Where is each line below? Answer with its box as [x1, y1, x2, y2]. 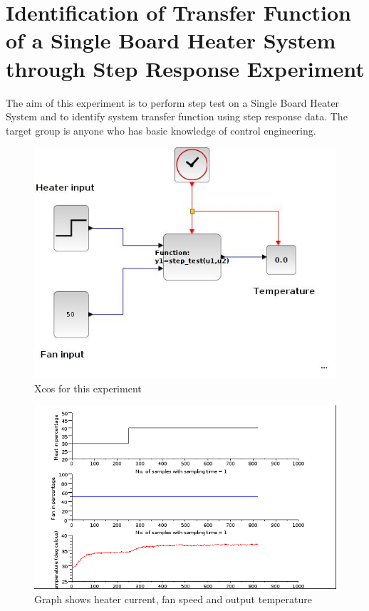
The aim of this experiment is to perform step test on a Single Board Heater [6, 95, 340, 110]
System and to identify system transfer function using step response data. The [6, 109, 348, 124]
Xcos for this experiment [34, 380, 142, 395]
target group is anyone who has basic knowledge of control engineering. [6, 122, 316, 137]
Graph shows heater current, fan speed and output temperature [34, 591, 312, 606]
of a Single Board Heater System [6, 26, 336, 55]
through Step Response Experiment [6, 53, 365, 83]
